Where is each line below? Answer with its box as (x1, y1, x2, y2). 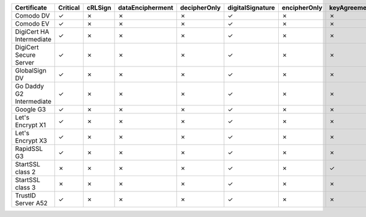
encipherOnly (281, 4, 323, 12)
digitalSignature (228, 4, 276, 12)
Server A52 (15, 199, 48, 207)
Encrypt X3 (15, 137, 48, 144)
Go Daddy (15, 82, 44, 90)
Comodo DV (15, 12, 50, 20)
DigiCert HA (15, 27, 49, 36)
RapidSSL (15, 144, 43, 152)
